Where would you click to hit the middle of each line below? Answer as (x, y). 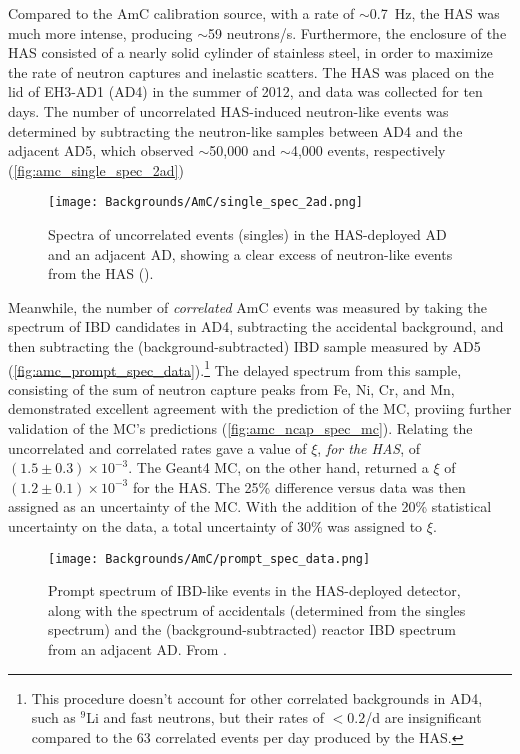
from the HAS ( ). (101, 273)
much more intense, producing (100, 32)
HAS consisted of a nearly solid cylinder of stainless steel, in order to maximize (250, 52)
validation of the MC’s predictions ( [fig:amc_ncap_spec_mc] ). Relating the (240, 428)
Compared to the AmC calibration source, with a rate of (181, 13)
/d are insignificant (423, 717)
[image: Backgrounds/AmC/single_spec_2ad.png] (205, 202)
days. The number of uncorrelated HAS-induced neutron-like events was (228, 110)
